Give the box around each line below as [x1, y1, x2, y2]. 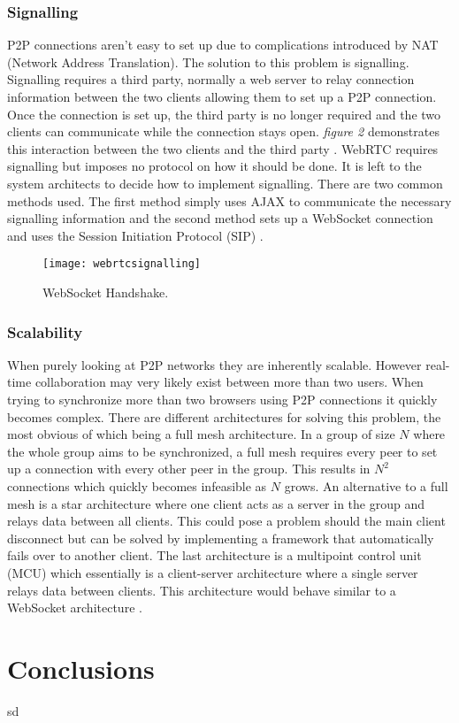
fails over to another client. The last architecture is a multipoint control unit [7, 546, 422, 565]
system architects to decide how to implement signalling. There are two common [7, 173, 443, 192]
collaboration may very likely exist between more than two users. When [34, 373, 424, 391]
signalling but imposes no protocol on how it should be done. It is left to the [7, 157, 422, 175]
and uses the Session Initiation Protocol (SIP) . [7, 226, 264, 244]
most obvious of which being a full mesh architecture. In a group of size [7, 425, 395, 443]
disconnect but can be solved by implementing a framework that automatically [7, 528, 434, 547]
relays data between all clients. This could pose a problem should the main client [7, 511, 446, 530]
